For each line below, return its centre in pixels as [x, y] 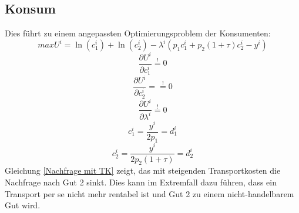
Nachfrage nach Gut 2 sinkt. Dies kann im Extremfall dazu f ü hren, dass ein [141, 182]
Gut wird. [23, 205]
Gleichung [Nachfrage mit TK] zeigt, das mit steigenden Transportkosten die [143, 170]
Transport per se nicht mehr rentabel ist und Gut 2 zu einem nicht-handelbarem [149, 193]
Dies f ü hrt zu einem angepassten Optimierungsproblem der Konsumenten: [138, 33]
